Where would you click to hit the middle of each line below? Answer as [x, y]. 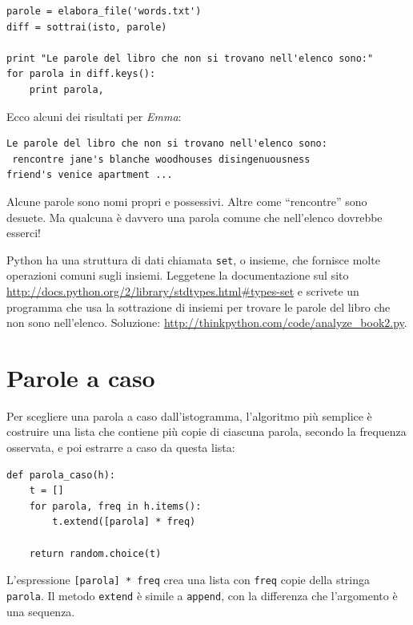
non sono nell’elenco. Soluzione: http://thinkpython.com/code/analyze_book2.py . [207, 323]
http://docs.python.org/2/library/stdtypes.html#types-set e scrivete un [183, 290]
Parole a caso [81, 377]
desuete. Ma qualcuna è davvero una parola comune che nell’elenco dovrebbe [194, 217]
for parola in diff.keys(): [81, 74]
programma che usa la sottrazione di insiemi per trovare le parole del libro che [198, 306]
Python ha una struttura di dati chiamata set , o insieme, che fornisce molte [193, 259]
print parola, [66, 89]
